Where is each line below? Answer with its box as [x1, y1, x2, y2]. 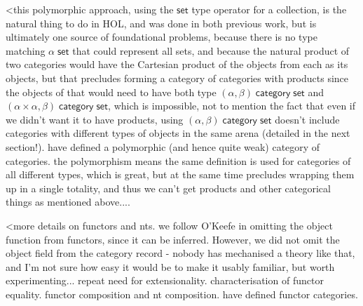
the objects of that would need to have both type [6, 84, 217, 99]
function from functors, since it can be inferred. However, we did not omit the [6, 232, 340, 246]
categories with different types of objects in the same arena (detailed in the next [6, 126, 350, 140]
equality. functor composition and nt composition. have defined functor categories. [6, 286, 358, 301]
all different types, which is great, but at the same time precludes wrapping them [6, 167, 355, 182]
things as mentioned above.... [6, 194, 130, 209]
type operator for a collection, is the [191, 2, 347, 16]
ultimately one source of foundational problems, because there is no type [6, 29, 317, 44]
